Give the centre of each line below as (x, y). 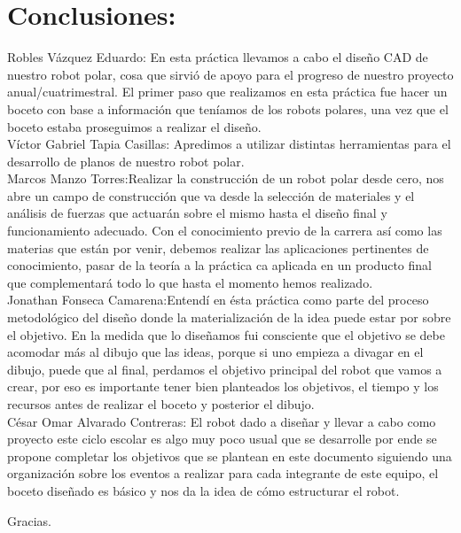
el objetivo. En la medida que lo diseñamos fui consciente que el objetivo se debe (226, 334)
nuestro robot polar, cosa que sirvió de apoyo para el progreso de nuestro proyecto (230, 74)
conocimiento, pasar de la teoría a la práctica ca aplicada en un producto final (219, 265)
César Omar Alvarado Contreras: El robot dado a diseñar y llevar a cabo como (222, 421)
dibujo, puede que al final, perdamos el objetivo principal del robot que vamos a (225, 369)
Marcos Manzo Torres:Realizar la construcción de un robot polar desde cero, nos (226, 178)
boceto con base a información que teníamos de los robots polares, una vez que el (228, 108)
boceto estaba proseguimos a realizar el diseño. (134, 126)
